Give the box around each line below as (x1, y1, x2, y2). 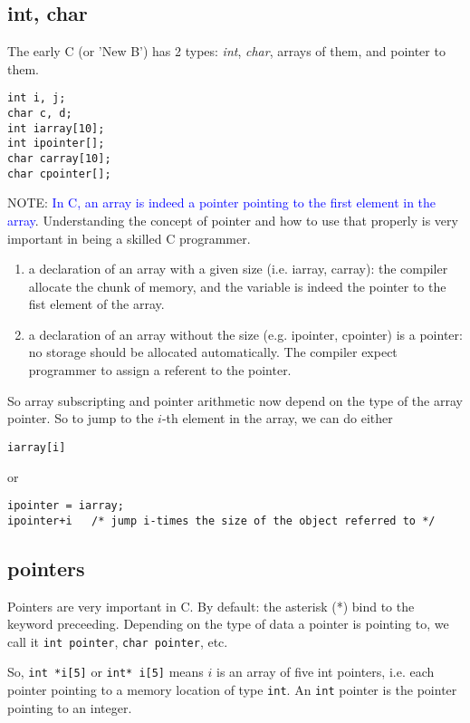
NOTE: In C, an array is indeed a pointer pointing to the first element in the (7, 193, 436, 212)
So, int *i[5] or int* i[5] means (7, 662, 204, 681)
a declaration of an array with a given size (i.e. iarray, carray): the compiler (28, 259, 448, 278)
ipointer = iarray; (7, 499, 124, 513)
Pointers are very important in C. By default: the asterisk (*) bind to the (7, 596, 415, 615)
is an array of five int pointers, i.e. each (216, 662, 435, 681)
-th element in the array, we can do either (161, 409, 393, 428)
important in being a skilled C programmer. (7, 228, 251, 247)
